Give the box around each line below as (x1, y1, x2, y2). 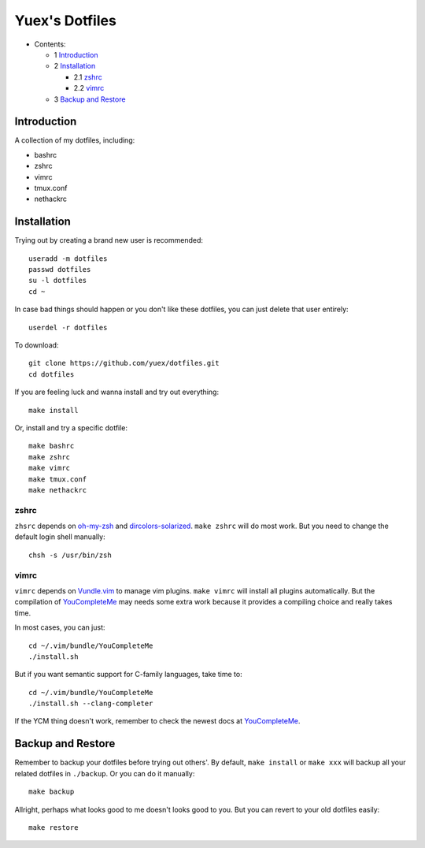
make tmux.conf (28, 474, 87, 484)
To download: (14, 340, 59, 350)
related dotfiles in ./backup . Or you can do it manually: (14, 768, 195, 778)
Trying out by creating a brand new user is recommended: (14, 236, 204, 245)
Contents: (34, 39, 66, 49)
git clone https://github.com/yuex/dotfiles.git (28, 359, 220, 368)
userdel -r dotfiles (28, 323, 108, 332)
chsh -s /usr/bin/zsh (28, 550, 112, 560)
